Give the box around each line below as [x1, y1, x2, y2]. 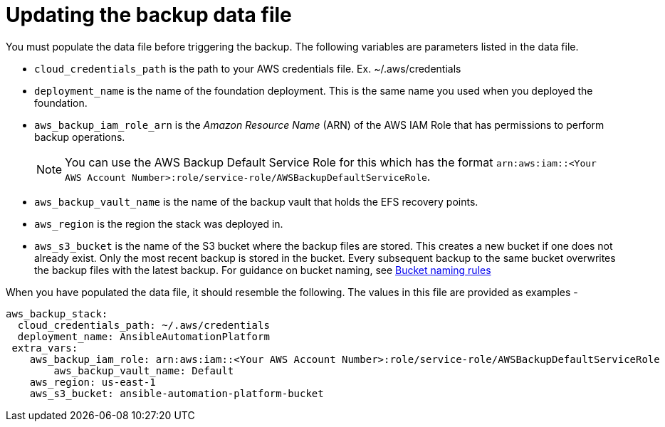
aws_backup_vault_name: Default [53, 364, 234, 376]
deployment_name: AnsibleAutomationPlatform [17, 330, 270, 342]
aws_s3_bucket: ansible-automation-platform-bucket [29, 387, 324, 399]
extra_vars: [11, 342, 78, 354]
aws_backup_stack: [6, 307, 108, 320]
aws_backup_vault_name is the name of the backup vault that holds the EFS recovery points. [34, 195, 478, 208]
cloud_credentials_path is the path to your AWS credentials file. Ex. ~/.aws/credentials [34, 62, 461, 75]
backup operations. [34, 130, 125, 143]
